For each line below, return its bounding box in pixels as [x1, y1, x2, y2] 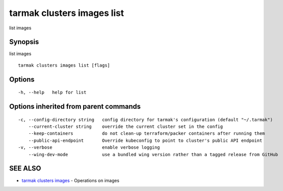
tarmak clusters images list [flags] [18, 62, 111, 68]
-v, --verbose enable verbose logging [18, 145, 160, 150]
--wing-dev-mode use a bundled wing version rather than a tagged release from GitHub [28, 152, 279, 157]
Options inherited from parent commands [9, 102, 141, 111]
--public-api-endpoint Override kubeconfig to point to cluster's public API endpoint [28, 137, 263, 143]
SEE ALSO [9, 164, 41, 173]
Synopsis [9, 38, 39, 46]
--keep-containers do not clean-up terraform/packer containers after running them [28, 131, 265, 136]
